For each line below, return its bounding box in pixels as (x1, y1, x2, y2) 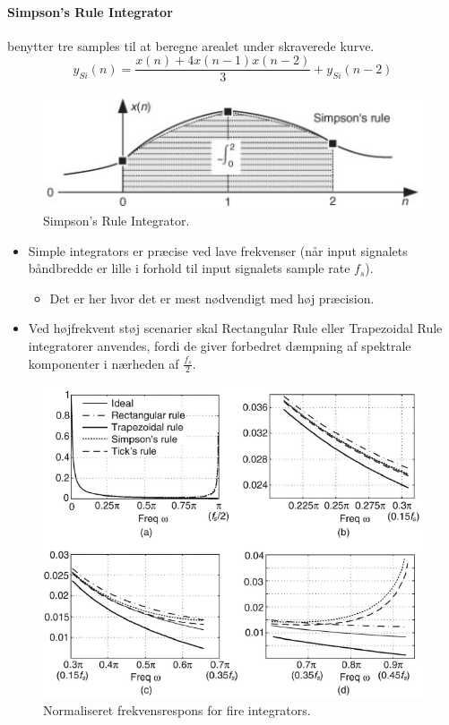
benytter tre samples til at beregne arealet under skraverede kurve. (7, 36, 375, 55)
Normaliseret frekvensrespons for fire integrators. (43, 701, 311, 720)
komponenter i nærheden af (28, 354, 179, 372)
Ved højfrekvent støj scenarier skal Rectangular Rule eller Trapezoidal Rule (28, 319, 443, 337)
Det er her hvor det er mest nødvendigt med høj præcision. (49, 288, 375, 307)
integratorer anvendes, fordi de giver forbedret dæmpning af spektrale (28, 337, 411, 355)
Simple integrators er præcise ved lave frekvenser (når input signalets (28, 241, 408, 260)
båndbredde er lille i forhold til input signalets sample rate (28, 259, 350, 277)
